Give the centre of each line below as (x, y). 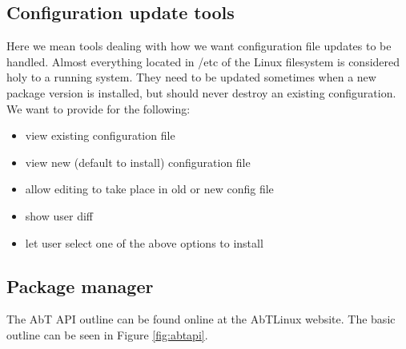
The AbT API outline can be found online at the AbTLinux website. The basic (201, 319)
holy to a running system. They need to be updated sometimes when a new (191, 77)
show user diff (59, 215)
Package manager (80, 286)
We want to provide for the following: (98, 108)
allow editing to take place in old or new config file (149, 189)
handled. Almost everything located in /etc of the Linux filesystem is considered (203, 61)
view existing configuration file (100, 135)
